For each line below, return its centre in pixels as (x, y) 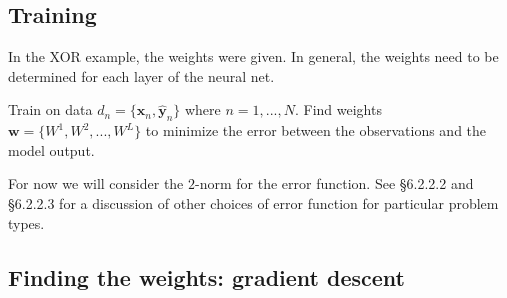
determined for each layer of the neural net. (141, 75)
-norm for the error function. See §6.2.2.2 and (334, 183)
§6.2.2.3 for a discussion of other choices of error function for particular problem (253, 202)
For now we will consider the (96, 183)
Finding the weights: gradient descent (207, 276)
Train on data (50, 109)
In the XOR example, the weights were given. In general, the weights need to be (253, 56)
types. (26, 222)
